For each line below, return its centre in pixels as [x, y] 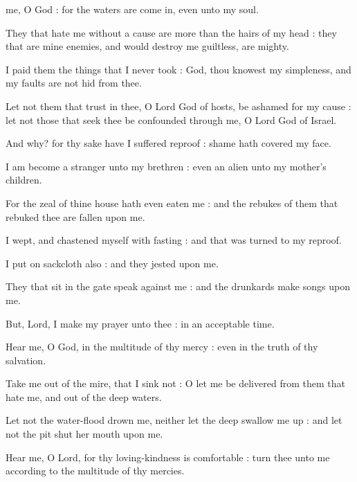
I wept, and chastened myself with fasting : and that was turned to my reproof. [174, 240]
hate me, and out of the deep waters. [84, 396]
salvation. [26, 360]
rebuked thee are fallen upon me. [75, 216]
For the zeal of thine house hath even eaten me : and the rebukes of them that [172, 203]
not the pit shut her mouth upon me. [84, 434]
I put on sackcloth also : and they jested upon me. [112, 263]
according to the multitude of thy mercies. [95, 471]
